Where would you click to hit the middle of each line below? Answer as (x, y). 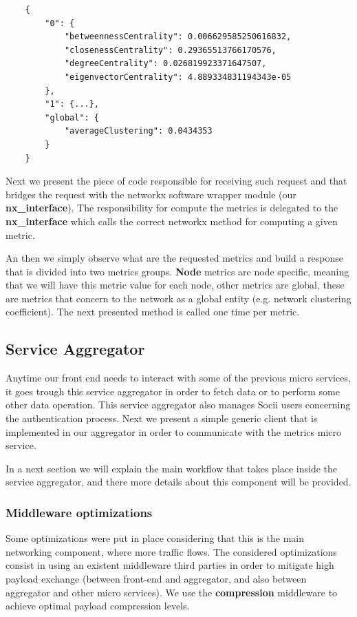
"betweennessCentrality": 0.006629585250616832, (178, 37)
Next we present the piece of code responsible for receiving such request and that (176, 181)
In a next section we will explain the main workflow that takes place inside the (172, 468)
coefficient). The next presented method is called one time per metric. (153, 312)
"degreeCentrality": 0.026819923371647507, (165, 64)
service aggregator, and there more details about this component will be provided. (178, 482)
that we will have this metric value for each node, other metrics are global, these (175, 285)
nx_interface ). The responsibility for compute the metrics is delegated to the (172, 208)
